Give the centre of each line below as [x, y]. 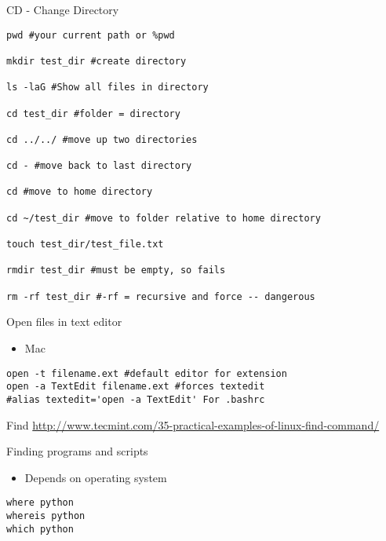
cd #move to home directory [80, 192]
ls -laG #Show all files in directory [107, 88]
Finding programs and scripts [77, 451]
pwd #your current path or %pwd [91, 35]
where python [40, 503]
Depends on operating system [96, 477]
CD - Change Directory [63, 9]
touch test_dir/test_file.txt [85, 245]
